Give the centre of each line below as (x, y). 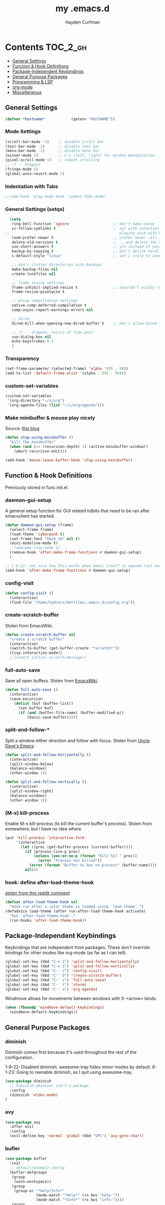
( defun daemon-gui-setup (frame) (39, 525)
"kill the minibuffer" (33, 442)
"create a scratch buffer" (37, 639)
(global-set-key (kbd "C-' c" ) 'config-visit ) (54, 971)
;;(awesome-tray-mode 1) (35, 548)
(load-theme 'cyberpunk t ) (37, 534)
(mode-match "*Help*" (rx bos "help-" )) (78, 1195)
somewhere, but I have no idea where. (44, 828)
